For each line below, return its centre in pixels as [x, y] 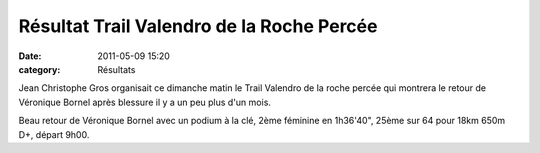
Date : [30, 56]
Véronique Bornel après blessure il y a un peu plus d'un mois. [145, 102]
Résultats [116, 69]
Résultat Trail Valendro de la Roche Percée [198, 26]
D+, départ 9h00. [54, 134]
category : [39, 69]
